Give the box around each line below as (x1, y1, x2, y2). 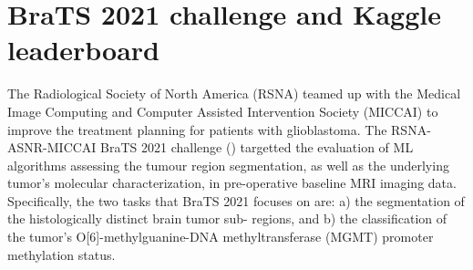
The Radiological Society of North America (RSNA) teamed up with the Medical (7, 84, 461, 103)
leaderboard (7, 31, 159, 68)
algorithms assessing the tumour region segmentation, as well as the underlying (7, 155, 449, 174)
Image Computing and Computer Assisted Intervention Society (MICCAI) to (7, 101, 438, 120)
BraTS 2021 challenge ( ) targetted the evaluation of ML (100, 138, 414, 157)
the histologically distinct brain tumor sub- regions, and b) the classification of (7, 209, 447, 228)
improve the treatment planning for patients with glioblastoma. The (7, 119, 387, 139)
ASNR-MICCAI (7, 138, 97, 157)
